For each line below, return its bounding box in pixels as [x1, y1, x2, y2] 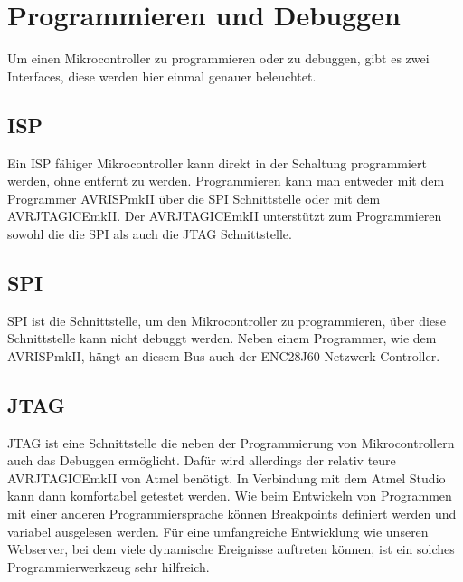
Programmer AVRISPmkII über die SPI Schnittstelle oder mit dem [7, 188, 381, 207]
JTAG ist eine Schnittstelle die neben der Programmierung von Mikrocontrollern [7, 433, 455, 452]
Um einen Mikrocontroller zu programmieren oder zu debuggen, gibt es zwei [7, 49, 430, 68]
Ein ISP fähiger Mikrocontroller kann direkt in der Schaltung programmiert [7, 153, 428, 172]
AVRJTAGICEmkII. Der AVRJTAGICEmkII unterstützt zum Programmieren [7, 206, 442, 225]
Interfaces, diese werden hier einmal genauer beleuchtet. [7, 66, 317, 85]
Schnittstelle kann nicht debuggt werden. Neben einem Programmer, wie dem [7, 329, 437, 348]
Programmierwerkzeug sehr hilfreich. [7, 557, 210, 576]
